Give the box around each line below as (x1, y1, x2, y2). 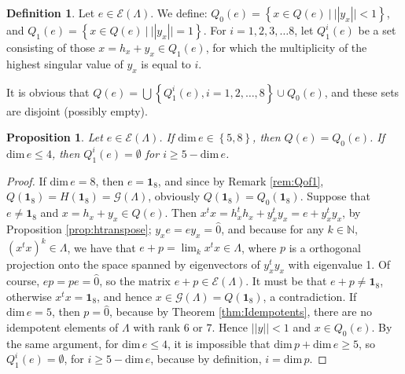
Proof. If (6, 172, 46, 189)
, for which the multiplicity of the (205, 39, 367, 55)
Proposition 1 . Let (6, 129, 103, 145)
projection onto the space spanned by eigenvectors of (6, 256, 260, 273)
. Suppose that (300, 188, 370, 204)
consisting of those (6, 39, 95, 55)
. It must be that (245, 273, 327, 289)
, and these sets (324, 83, 399, 100)
